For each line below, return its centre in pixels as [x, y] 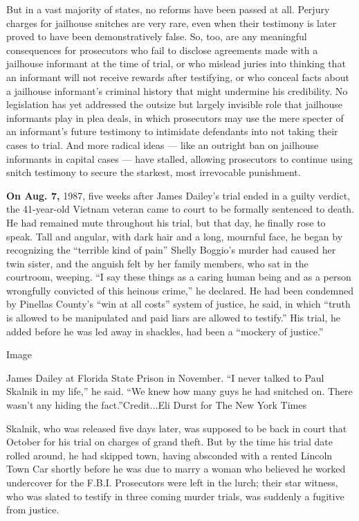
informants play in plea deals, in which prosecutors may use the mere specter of [175, 117]
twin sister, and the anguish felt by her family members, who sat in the [157, 263]
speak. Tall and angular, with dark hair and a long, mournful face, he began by [175, 236]
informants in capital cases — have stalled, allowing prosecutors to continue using [179, 158]
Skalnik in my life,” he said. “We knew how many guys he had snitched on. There [179, 391]
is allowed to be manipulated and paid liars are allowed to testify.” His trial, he [174, 318]
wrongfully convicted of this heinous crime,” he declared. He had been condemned [180, 290]
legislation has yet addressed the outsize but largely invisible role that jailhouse [174, 104]
